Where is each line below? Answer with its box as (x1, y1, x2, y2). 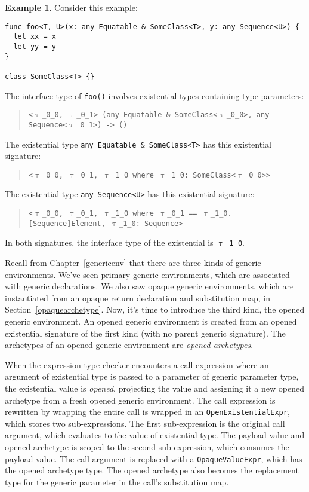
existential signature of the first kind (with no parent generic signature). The (5, 326, 286, 339)
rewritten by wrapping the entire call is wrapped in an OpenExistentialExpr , (5, 405, 290, 418)
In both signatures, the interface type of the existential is (5, 236, 214, 249)
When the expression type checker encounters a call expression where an (5, 358, 269, 371)
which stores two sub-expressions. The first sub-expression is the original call (5, 417, 285, 429)
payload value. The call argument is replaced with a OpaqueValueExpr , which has (5, 452, 302, 465)
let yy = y (13, 42, 56, 51)
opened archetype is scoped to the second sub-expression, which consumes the (5, 441, 289, 453)
